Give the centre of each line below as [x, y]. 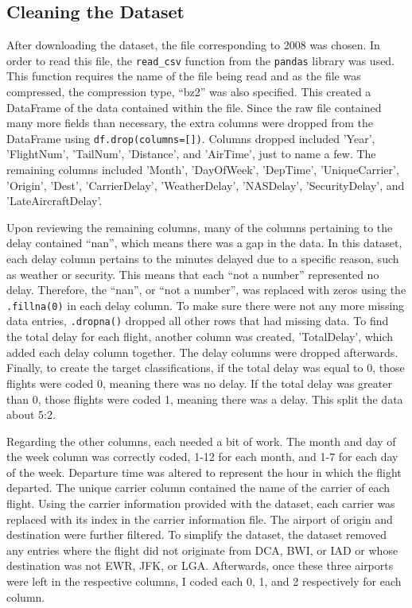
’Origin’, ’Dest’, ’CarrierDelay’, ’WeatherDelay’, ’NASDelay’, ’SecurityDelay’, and [206, 185]
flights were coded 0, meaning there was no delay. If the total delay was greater [199, 383]
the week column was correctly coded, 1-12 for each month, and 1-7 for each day [202, 457]
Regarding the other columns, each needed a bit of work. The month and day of [201, 441]
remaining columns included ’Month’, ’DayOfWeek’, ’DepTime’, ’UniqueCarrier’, [203, 170]
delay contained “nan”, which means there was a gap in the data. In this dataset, [204, 243]
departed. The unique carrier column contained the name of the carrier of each [198, 488]
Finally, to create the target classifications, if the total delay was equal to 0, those [206, 368]
